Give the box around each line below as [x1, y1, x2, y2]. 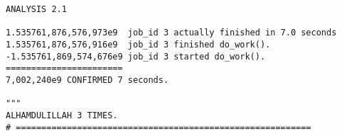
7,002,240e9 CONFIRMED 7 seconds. [6, 74, 169, 85]
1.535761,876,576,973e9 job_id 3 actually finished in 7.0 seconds [6, 28, 337, 38]
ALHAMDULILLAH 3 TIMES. [6, 110, 118, 120]
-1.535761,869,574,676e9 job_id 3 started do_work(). [6, 51, 266, 62]
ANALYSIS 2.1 [6, 4, 67, 14]
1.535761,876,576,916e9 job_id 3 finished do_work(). [6, 39, 271, 50]
